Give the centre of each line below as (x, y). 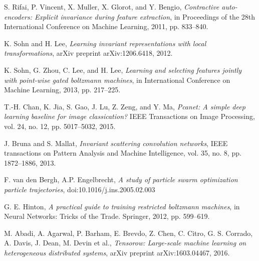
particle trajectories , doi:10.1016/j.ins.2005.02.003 (80, 189)
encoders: (18, 16)
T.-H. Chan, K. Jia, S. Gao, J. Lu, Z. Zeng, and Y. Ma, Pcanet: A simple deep (125, 106)
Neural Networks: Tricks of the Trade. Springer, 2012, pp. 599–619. (107, 216)
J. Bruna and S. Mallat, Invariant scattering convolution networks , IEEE (116, 143)
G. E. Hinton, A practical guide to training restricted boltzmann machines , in (122, 206)
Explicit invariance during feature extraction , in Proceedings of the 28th (145, 16)
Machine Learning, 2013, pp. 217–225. (62, 90)
